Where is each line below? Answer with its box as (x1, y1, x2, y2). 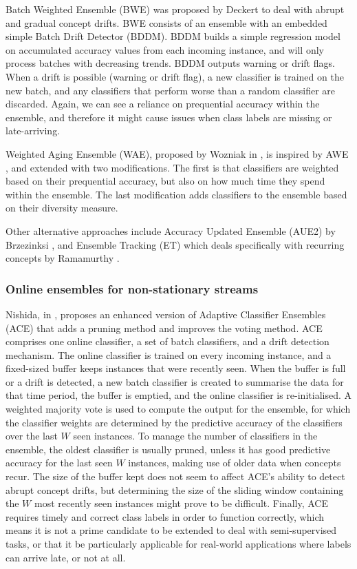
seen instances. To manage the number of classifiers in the (73, 428, 318, 443)
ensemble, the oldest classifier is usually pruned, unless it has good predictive (6, 442, 331, 456)
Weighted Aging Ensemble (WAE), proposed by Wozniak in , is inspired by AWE (6, 146, 349, 161)
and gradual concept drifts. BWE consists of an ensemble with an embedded (6, 15, 327, 30)
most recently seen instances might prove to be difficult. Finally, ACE (34, 496, 328, 510)
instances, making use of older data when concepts (128, 455, 341, 470)
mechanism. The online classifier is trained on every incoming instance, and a (6, 347, 332, 362)
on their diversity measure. (6, 200, 118, 215)
